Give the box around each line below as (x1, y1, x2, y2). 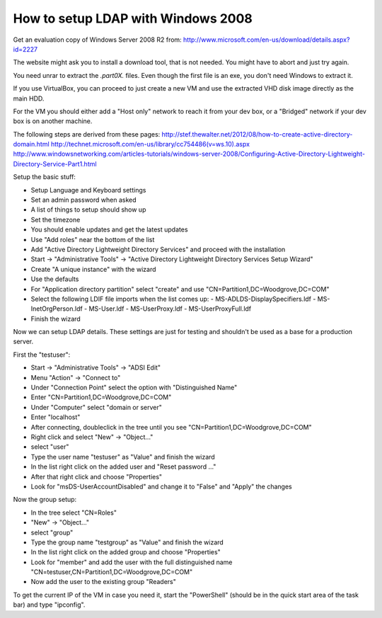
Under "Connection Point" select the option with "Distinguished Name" (30, 383, 238, 392)
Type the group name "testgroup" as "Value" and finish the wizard (30, 538, 224, 547)
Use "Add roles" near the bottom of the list (30, 235, 155, 244)
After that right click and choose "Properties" (30, 472, 163, 481)
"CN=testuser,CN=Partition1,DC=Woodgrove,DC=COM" (30, 568, 193, 576)
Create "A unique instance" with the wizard (30, 265, 156, 273)
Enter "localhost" (30, 413, 81, 421)
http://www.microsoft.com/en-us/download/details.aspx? (183, 35, 350, 44)
